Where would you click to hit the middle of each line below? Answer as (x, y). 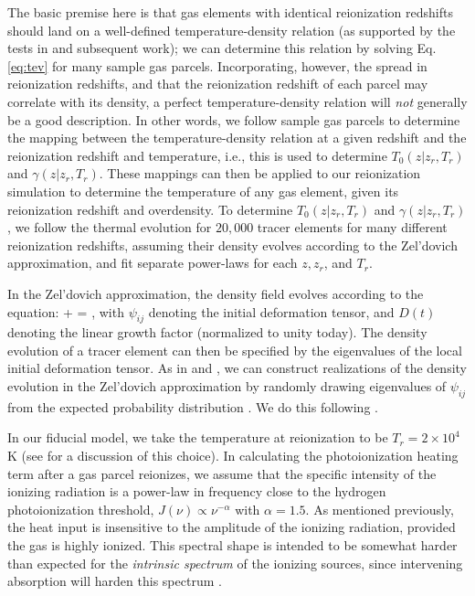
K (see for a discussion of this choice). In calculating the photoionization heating (233, 456)
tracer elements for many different (352, 227)
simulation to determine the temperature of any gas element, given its (203, 191)
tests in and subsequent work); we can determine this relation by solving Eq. (222, 48)
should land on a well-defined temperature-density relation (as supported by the (232, 30)
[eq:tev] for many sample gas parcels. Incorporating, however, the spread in (217, 65)
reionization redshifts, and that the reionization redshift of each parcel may (218, 84)
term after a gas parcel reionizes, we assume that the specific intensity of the (222, 473)
